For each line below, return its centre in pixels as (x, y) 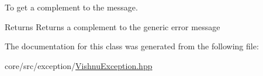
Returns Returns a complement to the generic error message (113, 26)
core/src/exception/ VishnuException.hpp (79, 65)
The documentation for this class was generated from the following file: (132, 46)
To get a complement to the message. (71, 7)
